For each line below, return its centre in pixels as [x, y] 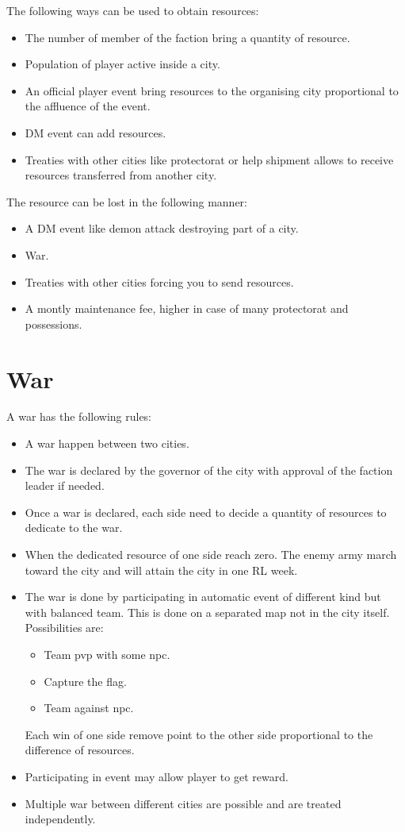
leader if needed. [65, 485]
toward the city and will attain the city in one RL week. [161, 570]
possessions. [53, 324]
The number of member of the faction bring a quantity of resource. [187, 37]
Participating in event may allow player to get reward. [157, 776]
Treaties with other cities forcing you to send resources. [159, 281]
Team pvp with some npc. [107, 654]
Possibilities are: [64, 628]
